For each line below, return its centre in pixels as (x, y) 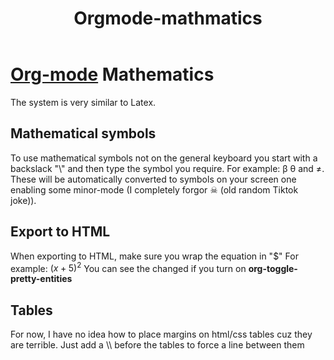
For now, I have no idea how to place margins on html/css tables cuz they (161, 334)
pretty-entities (41, 279)
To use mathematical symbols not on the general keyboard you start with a (164, 158)
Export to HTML (60, 232)
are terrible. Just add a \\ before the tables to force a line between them (157, 345)
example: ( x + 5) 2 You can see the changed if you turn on (128, 267)
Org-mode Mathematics (112, 74)
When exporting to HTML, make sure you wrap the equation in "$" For (154, 256)
